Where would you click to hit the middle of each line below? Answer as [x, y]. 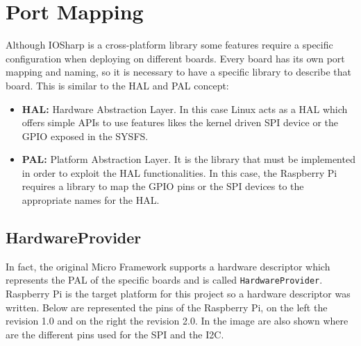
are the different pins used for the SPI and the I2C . [115, 334]
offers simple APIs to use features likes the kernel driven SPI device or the [180, 122]
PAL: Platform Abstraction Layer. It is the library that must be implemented [188, 159]
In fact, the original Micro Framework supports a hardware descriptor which [168, 266]
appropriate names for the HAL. [91, 200]
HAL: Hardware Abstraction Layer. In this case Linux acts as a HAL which [185, 109]
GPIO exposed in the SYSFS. [85, 136]
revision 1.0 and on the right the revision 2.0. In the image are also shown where [177, 321]
